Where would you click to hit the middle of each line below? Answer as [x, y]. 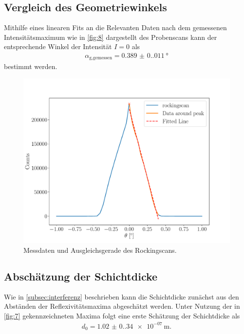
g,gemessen [101, 58]
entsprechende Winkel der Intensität [58, 46]
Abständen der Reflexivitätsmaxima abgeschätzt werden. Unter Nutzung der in [122, 306]
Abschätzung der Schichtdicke [81, 276]
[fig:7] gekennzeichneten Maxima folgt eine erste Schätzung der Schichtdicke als [122, 315]
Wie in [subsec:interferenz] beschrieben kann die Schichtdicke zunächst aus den [122, 296]
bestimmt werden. [31, 66]
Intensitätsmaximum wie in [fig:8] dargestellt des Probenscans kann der [111, 37]
